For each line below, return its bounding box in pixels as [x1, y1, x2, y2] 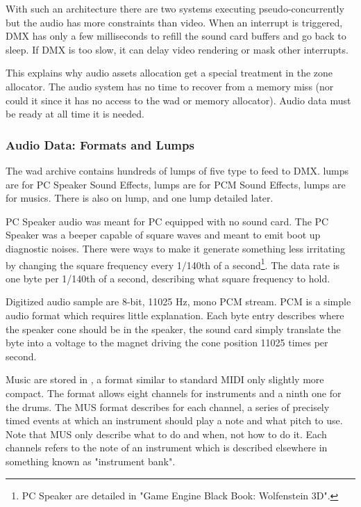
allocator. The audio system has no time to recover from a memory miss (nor [6, 79, 334, 93]
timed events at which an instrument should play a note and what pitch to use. [6, 413, 343, 428]
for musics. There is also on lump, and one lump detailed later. [6, 191, 274, 205]
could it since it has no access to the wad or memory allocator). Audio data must [6, 92, 351, 107]
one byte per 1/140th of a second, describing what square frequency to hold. [6, 271, 330, 285]
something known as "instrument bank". [6, 453, 176, 468]
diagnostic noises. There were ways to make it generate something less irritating [6, 241, 346, 255]
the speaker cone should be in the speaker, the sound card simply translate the [6, 321, 341, 336]
